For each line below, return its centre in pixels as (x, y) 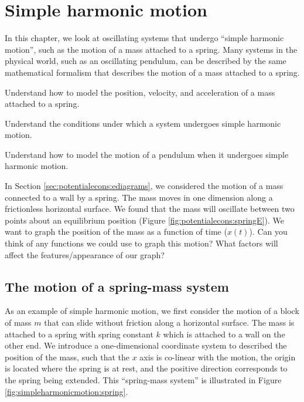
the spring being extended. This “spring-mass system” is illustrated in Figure (143, 379)
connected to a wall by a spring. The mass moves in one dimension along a (139, 197)
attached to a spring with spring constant (79, 334)
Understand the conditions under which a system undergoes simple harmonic (143, 123)
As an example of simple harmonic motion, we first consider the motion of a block (152, 311)
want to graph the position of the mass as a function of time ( (116, 232)
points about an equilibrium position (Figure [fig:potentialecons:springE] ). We (144, 220)
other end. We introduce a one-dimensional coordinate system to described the (146, 345)
